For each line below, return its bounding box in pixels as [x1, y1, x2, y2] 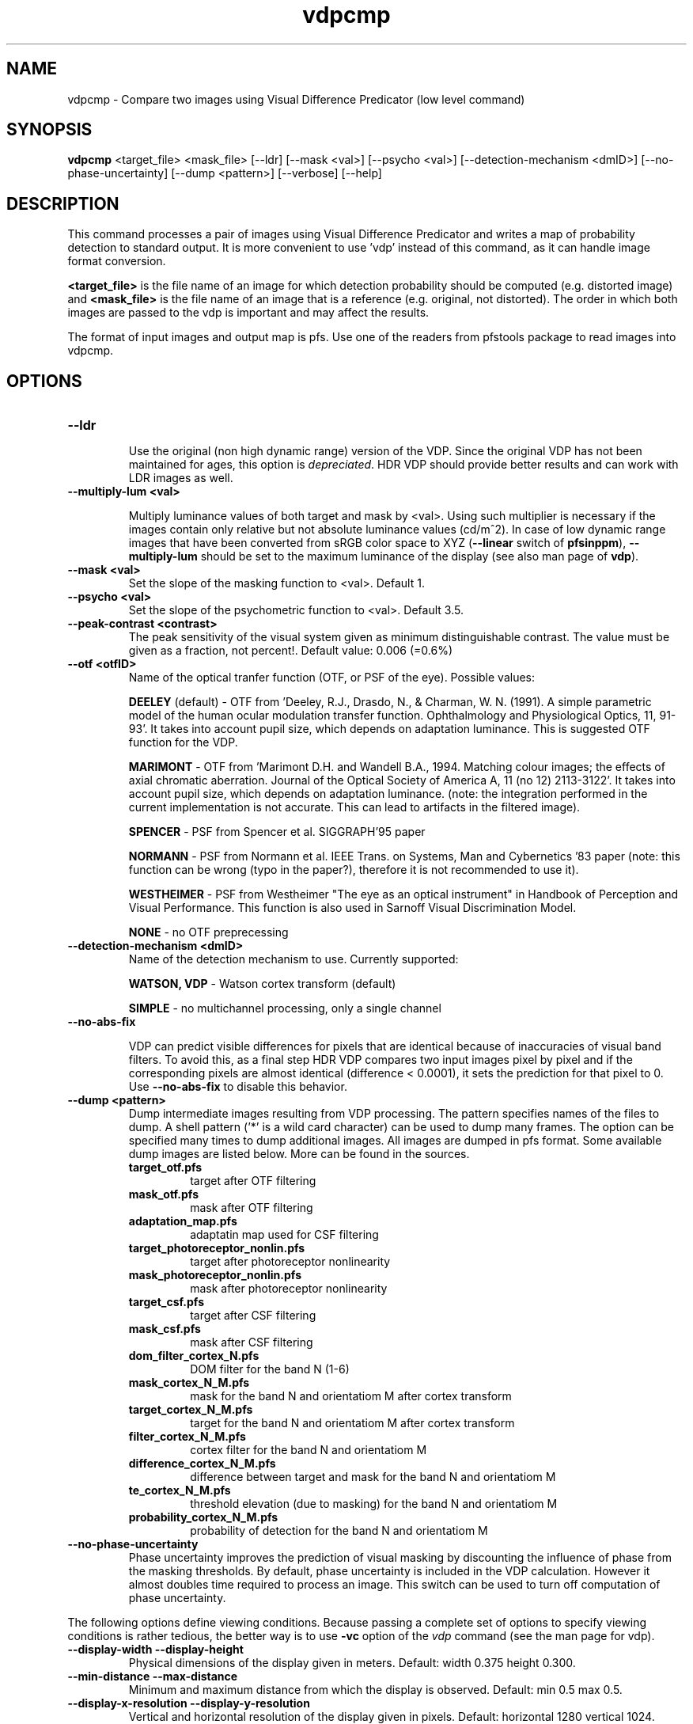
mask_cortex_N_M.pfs [128, 1376, 250, 1390]
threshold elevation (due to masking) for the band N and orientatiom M [190, 1497, 558, 1511]
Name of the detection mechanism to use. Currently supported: [128, 952, 459, 966]
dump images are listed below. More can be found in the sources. [128, 1147, 470, 1161]
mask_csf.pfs [128, 1322, 201, 1336]
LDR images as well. [128, 471, 233, 485]
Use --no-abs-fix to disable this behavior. [128, 1080, 347, 1094]
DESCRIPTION [6, 193, 119, 214]
